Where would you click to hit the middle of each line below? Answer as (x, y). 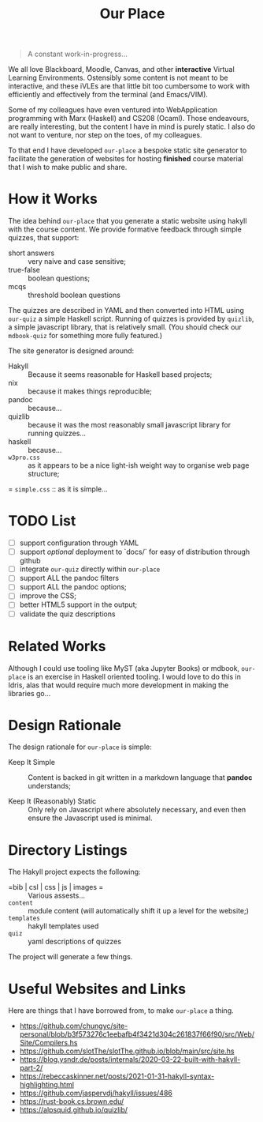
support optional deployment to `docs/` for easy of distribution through (135, 552)
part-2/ (31, 1068)
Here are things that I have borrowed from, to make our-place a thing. (121, 1011)
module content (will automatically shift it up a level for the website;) (139, 911)
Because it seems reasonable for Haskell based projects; (120, 375)
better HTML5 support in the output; (78, 604)
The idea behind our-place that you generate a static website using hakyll (128, 221)
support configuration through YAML (79, 543)
